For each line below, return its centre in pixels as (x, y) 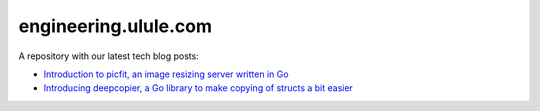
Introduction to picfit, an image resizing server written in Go (166, 74)
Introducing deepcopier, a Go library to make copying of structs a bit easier (198, 88)
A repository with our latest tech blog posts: (108, 56)
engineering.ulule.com (115, 26)
